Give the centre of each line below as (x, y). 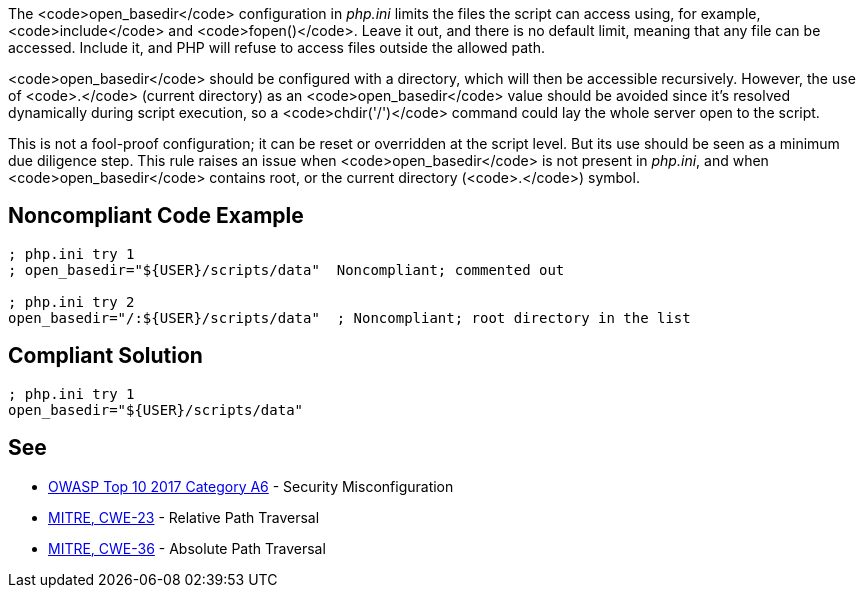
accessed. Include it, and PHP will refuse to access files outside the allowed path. (277, 47)
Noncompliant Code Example (156, 216)
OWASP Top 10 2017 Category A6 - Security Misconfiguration (251, 486)
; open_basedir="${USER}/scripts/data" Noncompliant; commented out (286, 269)
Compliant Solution (105, 356)
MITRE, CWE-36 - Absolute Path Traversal (187, 548)
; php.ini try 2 (71, 301)
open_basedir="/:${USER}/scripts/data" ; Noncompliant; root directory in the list (349, 317)
